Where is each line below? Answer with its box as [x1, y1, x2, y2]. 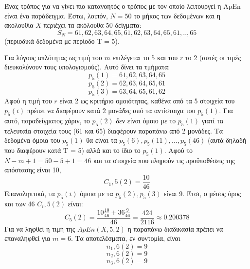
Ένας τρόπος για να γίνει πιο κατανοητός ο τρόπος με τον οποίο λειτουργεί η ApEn [4, 1, 241, 11]
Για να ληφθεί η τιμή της [4, 223, 75, 234]
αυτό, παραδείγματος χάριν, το [4, 115, 90, 125]
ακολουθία [4, 20, 34, 30]
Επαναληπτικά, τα [4, 188, 55, 199]
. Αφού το [164, 145, 193, 155]
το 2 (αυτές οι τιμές [185, 52, 241, 62]
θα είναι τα [86, 135, 117, 145]
